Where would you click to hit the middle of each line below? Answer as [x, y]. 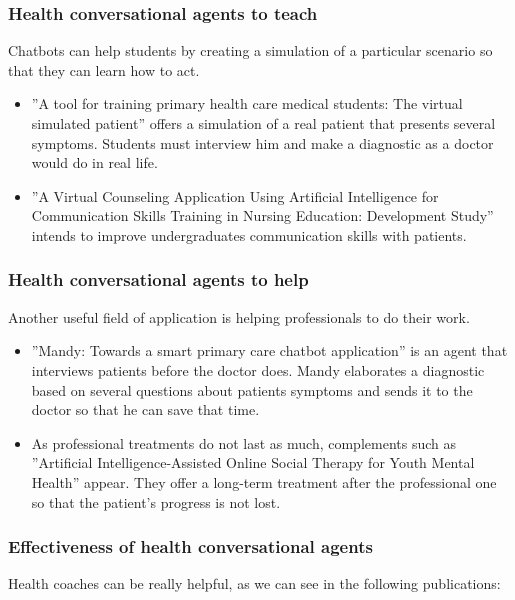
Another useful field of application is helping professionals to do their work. [239, 316]
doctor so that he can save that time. [145, 409]
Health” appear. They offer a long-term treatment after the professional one [264, 481]
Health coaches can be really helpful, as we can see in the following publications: [254, 583]
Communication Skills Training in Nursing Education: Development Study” [262, 215]
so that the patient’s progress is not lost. [156, 501]
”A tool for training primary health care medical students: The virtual [247, 103]
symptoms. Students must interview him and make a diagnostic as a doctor [262, 142]
